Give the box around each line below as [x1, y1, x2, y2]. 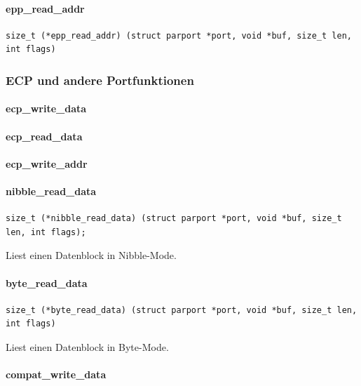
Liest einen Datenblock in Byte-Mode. [6, 339, 169, 354]
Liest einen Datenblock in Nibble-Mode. [6, 248, 177, 262]
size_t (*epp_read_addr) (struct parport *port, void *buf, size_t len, [6, 30, 352, 41]
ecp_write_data [6, 101, 87, 116]
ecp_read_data [6, 128, 83, 143]
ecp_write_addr [6, 156, 88, 171]
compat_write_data [6, 367, 107, 382]
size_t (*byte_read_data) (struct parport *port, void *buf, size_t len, [6, 305, 357, 315]
